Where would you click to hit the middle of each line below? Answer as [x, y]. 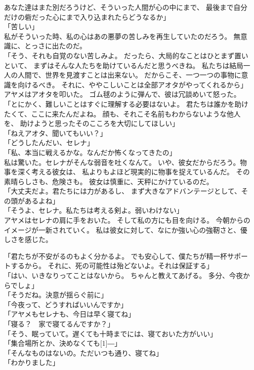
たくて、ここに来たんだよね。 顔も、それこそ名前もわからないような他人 [122, 113]
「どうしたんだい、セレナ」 [49, 143]
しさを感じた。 [28, 239]
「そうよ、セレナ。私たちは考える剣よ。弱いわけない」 [94, 210]
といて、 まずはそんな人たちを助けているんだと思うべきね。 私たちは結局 [124, 65]
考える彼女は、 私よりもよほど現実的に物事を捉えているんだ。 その [141, 172]
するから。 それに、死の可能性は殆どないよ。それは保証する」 [112, 266]
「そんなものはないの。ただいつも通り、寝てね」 [84, 352]
